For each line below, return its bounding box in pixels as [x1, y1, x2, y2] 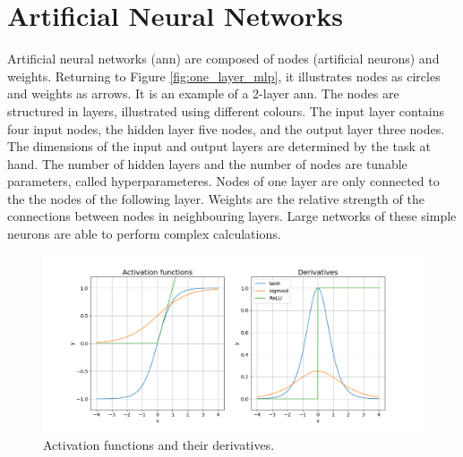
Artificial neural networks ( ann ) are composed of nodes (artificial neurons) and [7, 49, 440, 68]
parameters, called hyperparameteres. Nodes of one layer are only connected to [7, 172, 440, 190]
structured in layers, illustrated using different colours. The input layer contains [7, 101, 445, 120]
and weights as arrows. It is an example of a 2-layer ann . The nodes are [7, 84, 399, 103]
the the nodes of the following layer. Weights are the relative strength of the [7, 189, 424, 207]
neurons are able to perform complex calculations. [7, 224, 281, 243]
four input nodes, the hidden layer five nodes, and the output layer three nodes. [7, 119, 445, 138]
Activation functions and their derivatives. [43, 435, 275, 453]
